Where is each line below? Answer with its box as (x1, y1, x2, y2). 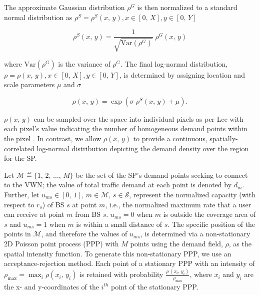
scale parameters (4, 79, 55, 90)
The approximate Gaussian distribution (4, 2, 125, 12)
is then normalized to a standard (137, 2, 237, 12)
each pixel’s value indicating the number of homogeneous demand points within (4, 123, 247, 134)
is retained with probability (79, 269, 163, 279)
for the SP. (4, 153, 37, 163)
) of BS (42, 199, 64, 209)
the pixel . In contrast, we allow (4, 133, 101, 144)
